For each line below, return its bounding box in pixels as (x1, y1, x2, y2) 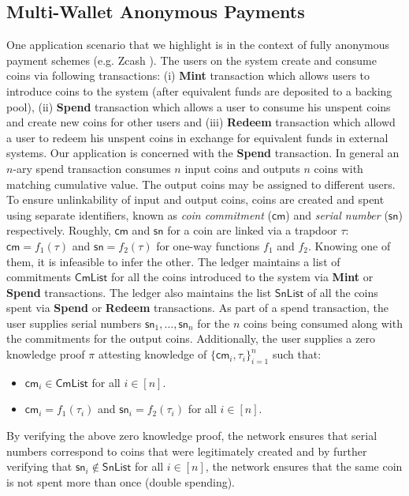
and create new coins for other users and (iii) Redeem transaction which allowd (6, 114, 396, 130)
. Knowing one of (308, 237, 391, 254)
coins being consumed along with (243, 314, 403, 331)
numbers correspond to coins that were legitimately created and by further (6, 442, 367, 459)
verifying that (6, 458, 73, 475)
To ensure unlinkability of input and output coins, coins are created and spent (6, 191, 385, 208)
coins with (314, 160, 363, 176)
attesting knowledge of (98, 346, 207, 363)
